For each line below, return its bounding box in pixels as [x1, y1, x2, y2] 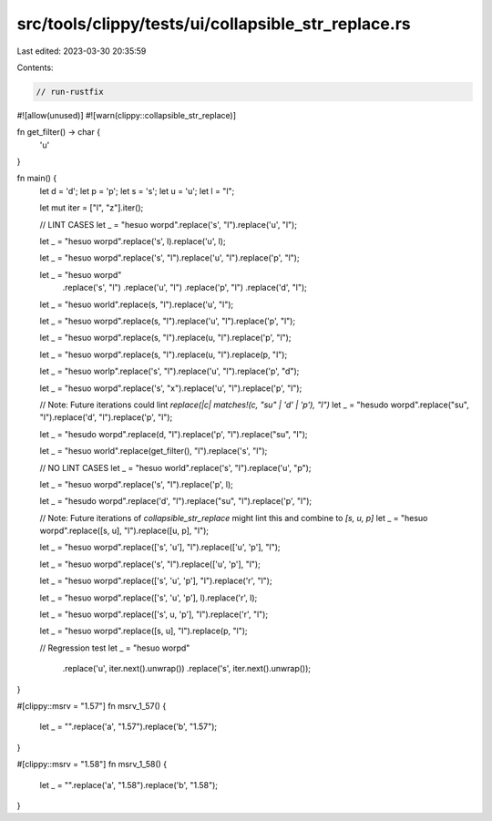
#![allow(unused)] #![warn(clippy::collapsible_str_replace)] [16, 109, 237, 120]
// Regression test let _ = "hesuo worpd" [39, 642, 190, 653]
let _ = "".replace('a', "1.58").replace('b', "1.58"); [39, 779, 219, 790]
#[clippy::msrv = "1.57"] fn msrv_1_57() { [16, 700, 167, 711]
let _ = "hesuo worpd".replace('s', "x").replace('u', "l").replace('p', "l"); [39, 383, 302, 394]
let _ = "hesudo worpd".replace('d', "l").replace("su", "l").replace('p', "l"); [39, 496, 313, 507]
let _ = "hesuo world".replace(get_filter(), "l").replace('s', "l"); [39, 446, 268, 457]
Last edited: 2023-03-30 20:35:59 [16, 46, 147, 56]
